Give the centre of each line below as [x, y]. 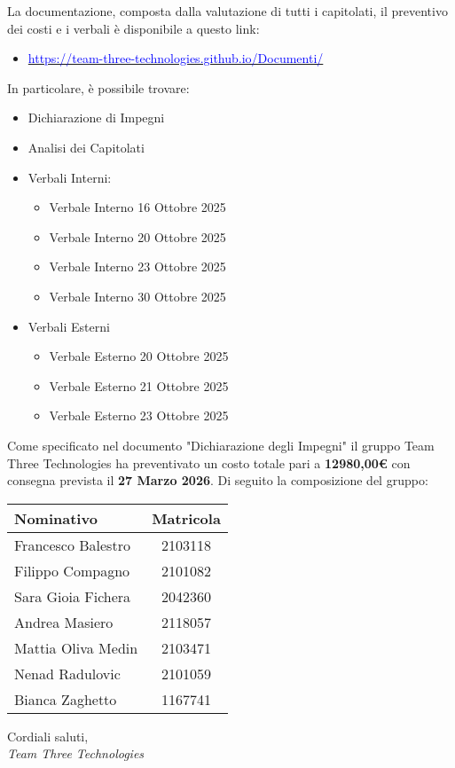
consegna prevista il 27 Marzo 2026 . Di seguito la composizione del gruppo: [218, 480]
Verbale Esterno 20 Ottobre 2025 [139, 356]
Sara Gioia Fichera [73, 596]
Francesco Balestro [72, 545]
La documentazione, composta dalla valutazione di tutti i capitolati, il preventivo [227, 11]
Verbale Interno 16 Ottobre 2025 [137, 207]
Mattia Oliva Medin [76, 647]
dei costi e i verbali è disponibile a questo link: [133, 28]
